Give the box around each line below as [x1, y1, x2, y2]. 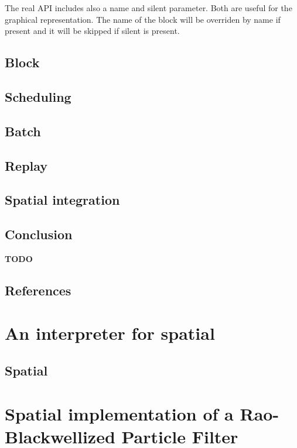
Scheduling [5, 87, 71, 105]
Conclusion [5, 225, 73, 243]
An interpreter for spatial [5, 321, 215, 345]
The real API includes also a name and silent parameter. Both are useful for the [5, 2, 292, 13]
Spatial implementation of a [5, 401, 234, 425]
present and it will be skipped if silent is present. [5, 25, 180, 37]
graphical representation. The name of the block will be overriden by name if [5, 13, 281, 25]
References [5, 281, 71, 299]
